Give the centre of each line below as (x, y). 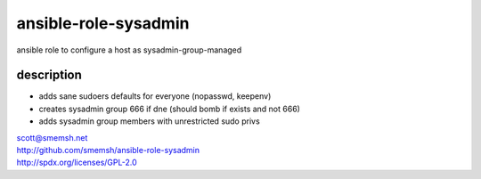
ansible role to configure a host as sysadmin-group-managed (129, 50)
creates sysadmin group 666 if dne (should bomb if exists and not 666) (169, 109)
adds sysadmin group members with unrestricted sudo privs (149, 121)
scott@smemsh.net (52, 137)
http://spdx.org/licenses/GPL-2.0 (77, 163)
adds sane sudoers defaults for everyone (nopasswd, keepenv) (155, 96)
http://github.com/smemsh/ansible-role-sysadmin (108, 151)
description (49, 75)
